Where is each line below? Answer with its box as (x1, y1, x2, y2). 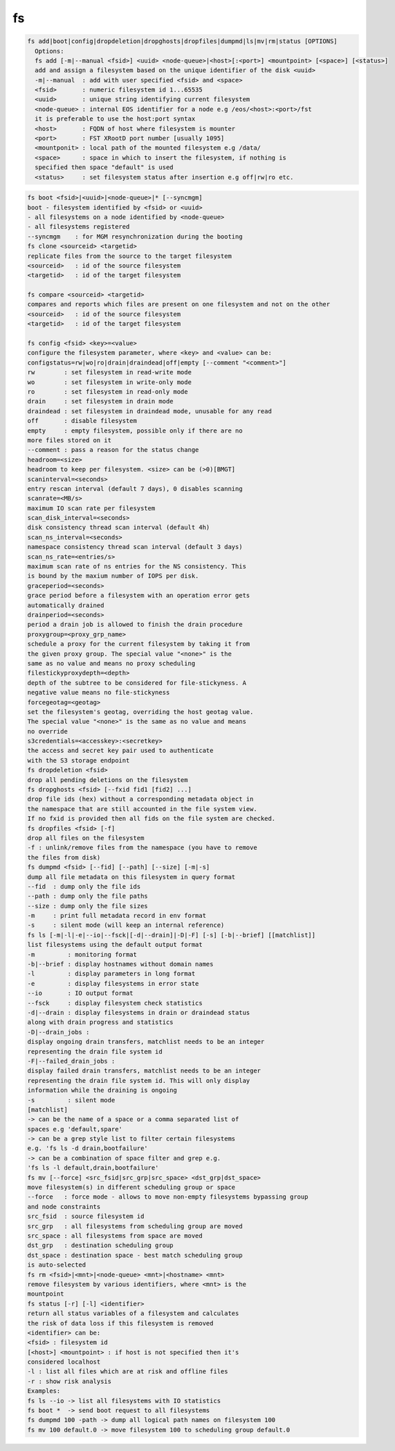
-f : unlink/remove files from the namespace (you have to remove (27, 844, 257, 852)
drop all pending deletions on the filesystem (27, 776, 188, 783)
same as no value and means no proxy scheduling (27, 659, 196, 667)
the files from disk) (27, 853, 101, 861)
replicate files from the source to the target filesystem (27, 252, 232, 260)
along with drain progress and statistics (27, 1018, 174, 1026)
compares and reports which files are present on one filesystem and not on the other (27, 300, 331, 309)
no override (27, 727, 68, 735)
